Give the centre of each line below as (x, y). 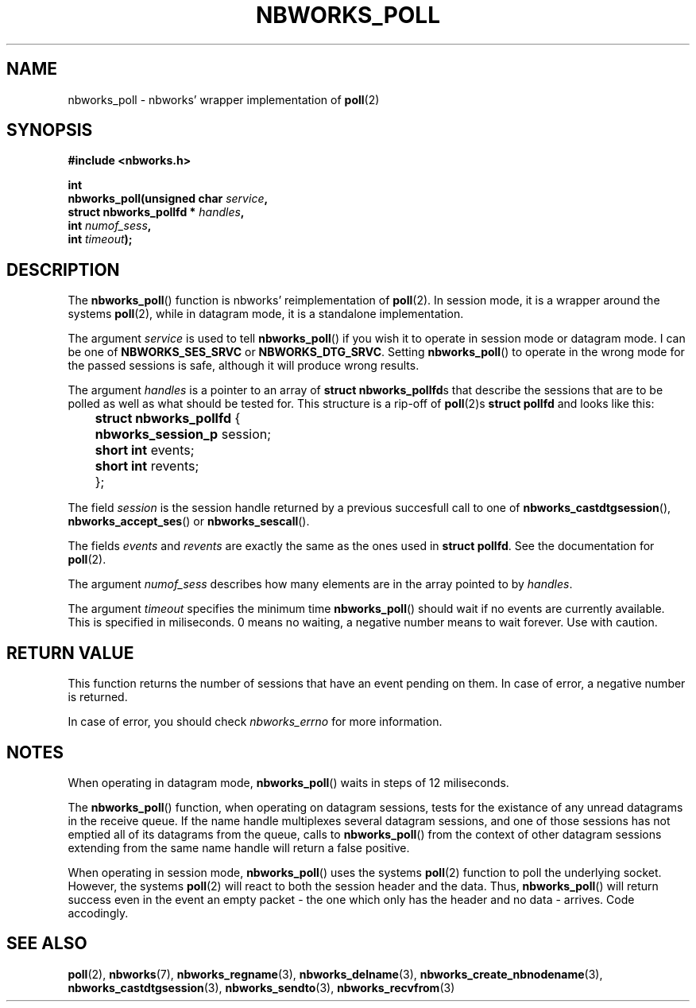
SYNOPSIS (50, 130)
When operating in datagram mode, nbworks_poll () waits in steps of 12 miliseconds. (288, 782)
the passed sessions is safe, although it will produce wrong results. (244, 366)
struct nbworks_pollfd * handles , (156, 212)
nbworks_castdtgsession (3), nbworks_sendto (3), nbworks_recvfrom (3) (261, 987)
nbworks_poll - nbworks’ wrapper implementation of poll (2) (224, 99)
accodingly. (98, 913)
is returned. (98, 697)
